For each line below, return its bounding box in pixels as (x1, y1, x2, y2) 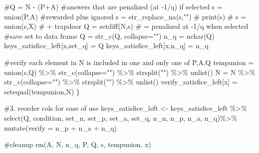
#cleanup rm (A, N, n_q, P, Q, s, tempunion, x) (4, 139, 151, 150)
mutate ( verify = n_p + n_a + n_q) (4, 122, 117, 133)
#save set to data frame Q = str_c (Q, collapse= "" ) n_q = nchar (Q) (4, 30, 215, 41)
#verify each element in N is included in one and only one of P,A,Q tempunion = (4, 57, 254, 67)
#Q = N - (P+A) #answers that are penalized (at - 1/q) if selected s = (4, 1, 223, 11)
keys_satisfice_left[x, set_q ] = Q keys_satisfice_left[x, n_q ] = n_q (4, 40, 209, 51)
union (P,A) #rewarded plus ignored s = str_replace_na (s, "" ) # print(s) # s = (4, 11, 247, 21)
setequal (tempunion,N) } (4, 86, 80, 96)
